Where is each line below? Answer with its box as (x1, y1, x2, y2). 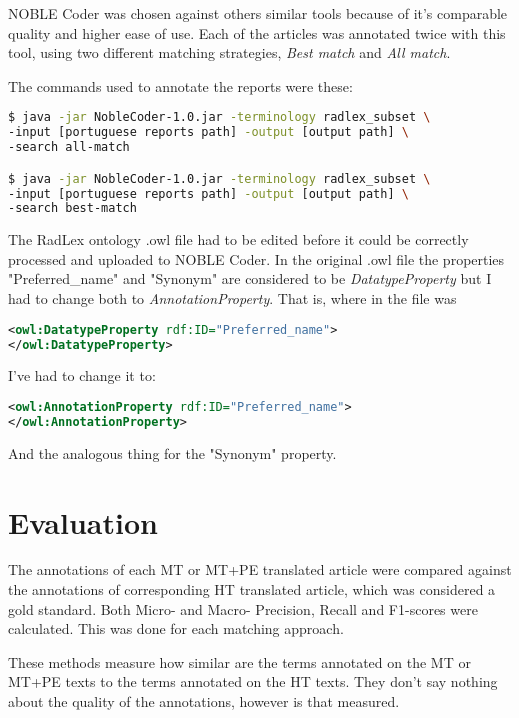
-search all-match (8, 140, 130, 155)
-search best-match (8, 201, 137, 216)
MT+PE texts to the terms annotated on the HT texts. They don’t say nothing (8, 671, 498, 692)
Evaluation (8, 501, 158, 542)
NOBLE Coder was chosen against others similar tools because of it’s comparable (8, 3, 508, 23)
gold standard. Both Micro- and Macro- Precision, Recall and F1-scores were (8, 598, 478, 619)
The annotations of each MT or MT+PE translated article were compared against (8, 559, 512, 580)
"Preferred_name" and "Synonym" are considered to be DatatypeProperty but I (8, 268, 492, 289)
